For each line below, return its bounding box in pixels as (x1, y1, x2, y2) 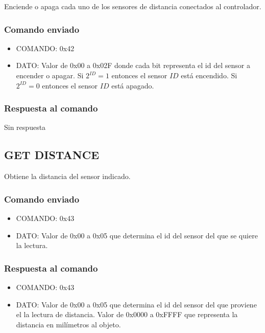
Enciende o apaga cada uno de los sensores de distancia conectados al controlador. (4, 1, 261, 11)
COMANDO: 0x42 (16, 42, 75, 53)
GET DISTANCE (4, 147, 100, 163)
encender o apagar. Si (16, 70, 84, 80)
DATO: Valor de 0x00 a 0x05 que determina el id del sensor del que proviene (16, 299, 257, 309)
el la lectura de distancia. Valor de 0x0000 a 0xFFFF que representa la (16, 309, 238, 320)
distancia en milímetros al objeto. (16, 319, 121, 329)
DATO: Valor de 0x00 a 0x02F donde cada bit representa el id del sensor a (16, 60, 250, 71)
